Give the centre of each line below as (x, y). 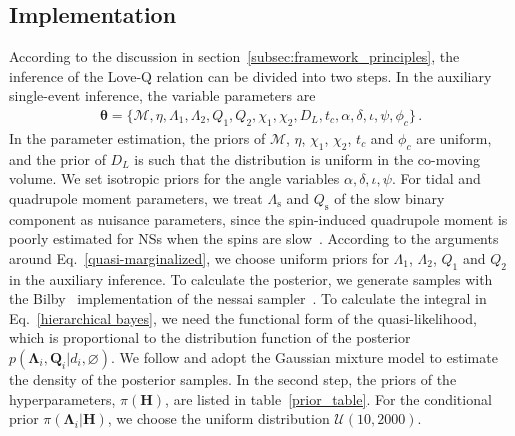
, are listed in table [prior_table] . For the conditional (328, 398)
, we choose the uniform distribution (218, 418)
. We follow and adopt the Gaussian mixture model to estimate (304, 356)
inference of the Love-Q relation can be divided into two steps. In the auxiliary (250, 75)
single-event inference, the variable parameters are (162, 95)
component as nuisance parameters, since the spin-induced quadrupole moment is (258, 218)
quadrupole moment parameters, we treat (136, 197)
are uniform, (454, 137)
